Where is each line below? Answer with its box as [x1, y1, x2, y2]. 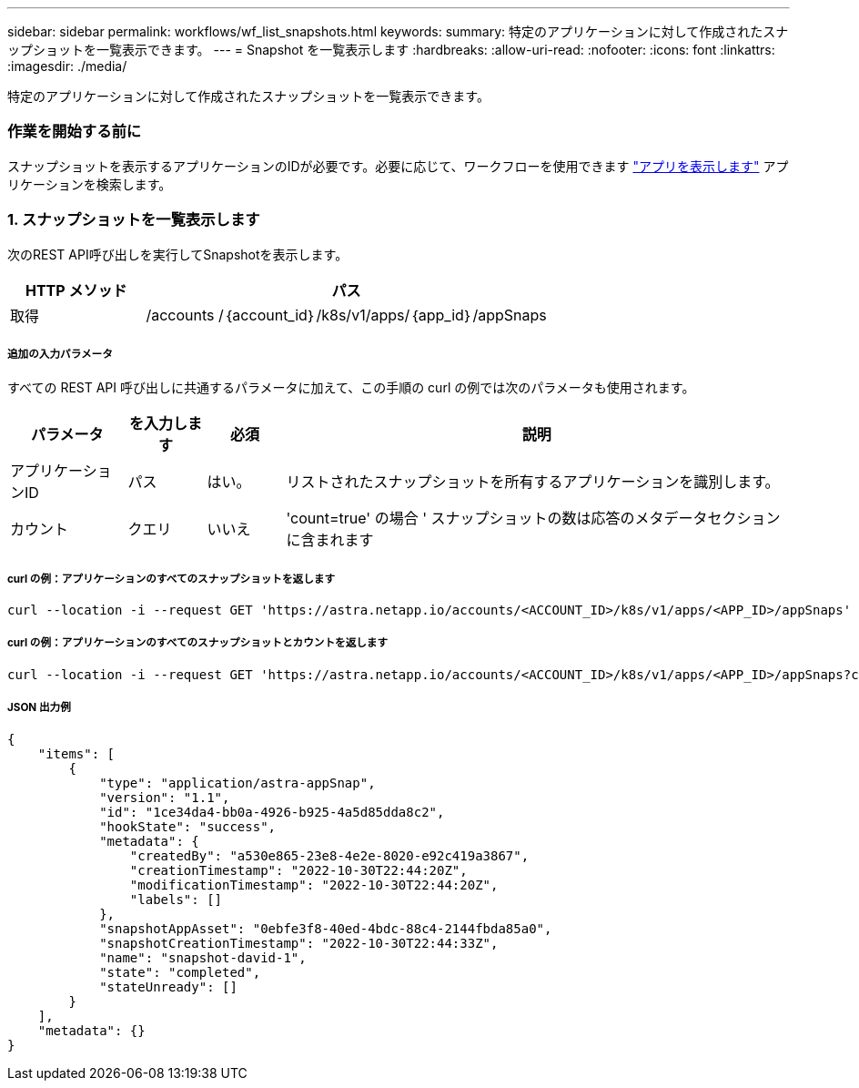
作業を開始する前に [7, 122, 142, 141]
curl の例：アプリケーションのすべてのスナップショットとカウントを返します [7, 636, 389, 650]
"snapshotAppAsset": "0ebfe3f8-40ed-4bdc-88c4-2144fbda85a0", [99, 920, 552, 936]
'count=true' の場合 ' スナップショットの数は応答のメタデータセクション [286, 509, 781, 528]
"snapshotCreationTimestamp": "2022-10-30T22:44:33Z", [99, 935, 499, 951]
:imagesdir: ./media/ [7, 58, 127, 74]
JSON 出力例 [7, 701, 71, 715]
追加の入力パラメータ [7, 347, 113, 361]
